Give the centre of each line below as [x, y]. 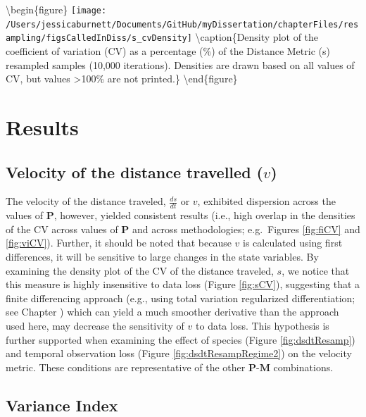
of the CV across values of [62, 229]
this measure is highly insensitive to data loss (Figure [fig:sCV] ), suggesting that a [183, 284]
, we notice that [316, 270]
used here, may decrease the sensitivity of [95, 325]
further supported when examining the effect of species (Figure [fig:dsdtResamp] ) [181, 339]
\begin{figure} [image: [56, 9]
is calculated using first [293, 243]
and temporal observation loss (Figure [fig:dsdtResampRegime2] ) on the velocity [179, 353]
